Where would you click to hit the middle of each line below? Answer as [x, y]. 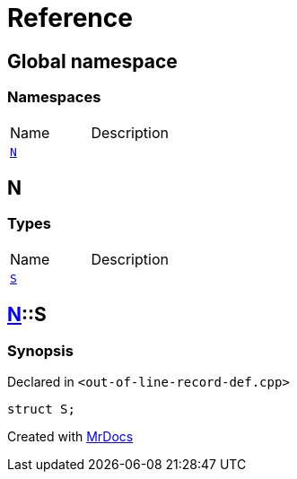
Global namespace [92, 61]
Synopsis [40, 350]
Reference [70, 18]
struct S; [41, 409]
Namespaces [54, 97]
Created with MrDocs [70, 436]
